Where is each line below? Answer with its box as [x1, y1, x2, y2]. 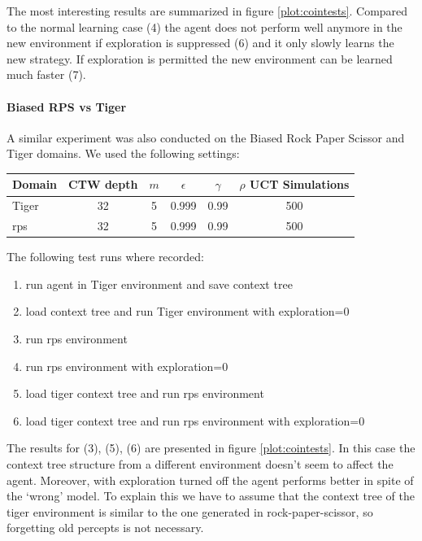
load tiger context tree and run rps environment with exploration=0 [25, 412, 365, 429]
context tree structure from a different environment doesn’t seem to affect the [7, 455, 394, 472]
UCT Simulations [250, 176, 350, 193]
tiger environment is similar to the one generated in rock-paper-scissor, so [7, 503, 373, 520]
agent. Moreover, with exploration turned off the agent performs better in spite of [7, 471, 414, 488]
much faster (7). [7, 66, 86, 83]
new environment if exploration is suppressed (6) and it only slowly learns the [7, 34, 394, 51]
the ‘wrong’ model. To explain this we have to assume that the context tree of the [7, 487, 415, 504]
